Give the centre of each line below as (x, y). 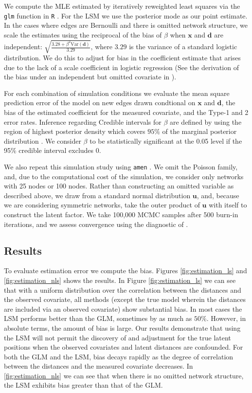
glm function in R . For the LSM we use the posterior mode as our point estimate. (126, 15)
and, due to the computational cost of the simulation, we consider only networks (124, 176)
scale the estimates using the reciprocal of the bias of (83, 34)
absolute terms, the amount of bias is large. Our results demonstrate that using (122, 327)
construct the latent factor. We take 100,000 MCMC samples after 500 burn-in (121, 214)
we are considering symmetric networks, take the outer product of (102, 205)
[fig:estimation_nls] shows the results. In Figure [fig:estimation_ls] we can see (120, 280)
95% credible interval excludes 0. (53, 150)
